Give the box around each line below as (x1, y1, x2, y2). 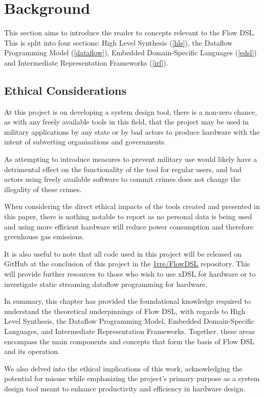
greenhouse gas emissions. (4, 231, 84, 242)
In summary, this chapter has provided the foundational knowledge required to (4, 296, 251, 306)
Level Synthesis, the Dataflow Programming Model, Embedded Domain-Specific (4, 316, 254, 326)
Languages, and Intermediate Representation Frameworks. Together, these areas (4, 325, 255, 336)
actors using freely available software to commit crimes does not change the (4, 174, 241, 184)
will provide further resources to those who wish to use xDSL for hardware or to (4, 268, 256, 279)
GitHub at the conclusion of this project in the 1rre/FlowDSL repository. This (4, 258, 250, 269)
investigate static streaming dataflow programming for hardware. (4, 278, 208, 289)
